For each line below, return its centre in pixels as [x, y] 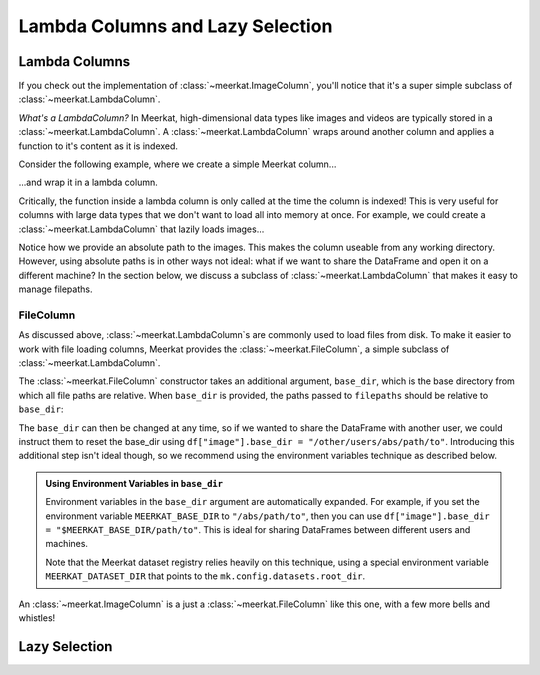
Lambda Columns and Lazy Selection [175, 26]
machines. [67, 544]
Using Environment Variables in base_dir [134, 483]
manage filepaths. [55, 289]
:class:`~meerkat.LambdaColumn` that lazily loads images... [141, 229]
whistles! [37, 617]
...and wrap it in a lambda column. [88, 182]
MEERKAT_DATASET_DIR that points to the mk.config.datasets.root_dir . [205, 576]
